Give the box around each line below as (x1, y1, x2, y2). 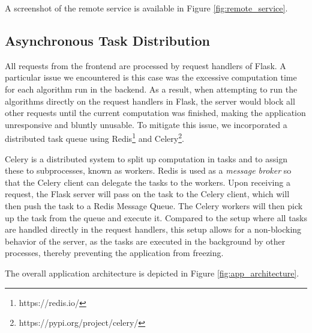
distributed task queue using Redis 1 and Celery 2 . (5, 130, 184, 145)
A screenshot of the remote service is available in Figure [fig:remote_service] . (5, 2, 288, 14)
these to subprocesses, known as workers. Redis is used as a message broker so (5, 164, 292, 177)
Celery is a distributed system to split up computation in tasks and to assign (5, 152, 287, 165)
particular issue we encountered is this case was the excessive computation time (5, 71, 297, 84)
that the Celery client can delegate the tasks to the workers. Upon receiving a (5, 176, 290, 188)
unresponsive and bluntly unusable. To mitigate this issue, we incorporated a (5, 118, 287, 130)
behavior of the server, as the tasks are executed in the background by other (5, 234, 286, 247)
